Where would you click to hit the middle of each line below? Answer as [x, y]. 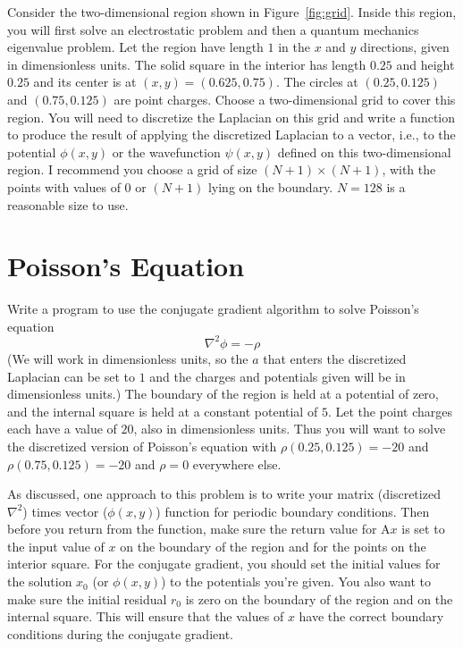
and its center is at [85, 82]
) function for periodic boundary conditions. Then [293, 511]
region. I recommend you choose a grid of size [132, 169]
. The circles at [317, 82]
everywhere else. [237, 464]
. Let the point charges [390, 411]
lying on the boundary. [270, 186]
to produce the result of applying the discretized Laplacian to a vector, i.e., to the [231, 135]
